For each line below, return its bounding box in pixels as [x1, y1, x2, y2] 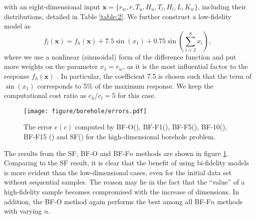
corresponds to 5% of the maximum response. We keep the [37, 80, 214, 91]
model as [4, 21, 31, 31]
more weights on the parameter [4, 61, 98, 71]
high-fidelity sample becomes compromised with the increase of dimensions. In [4, 186, 239, 196]
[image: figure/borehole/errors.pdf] [24, 107, 147, 115]
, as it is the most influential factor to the [122, 61, 248, 71]
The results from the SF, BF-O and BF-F [4, 148, 130, 158]
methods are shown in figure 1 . [136, 148, 228, 158]
